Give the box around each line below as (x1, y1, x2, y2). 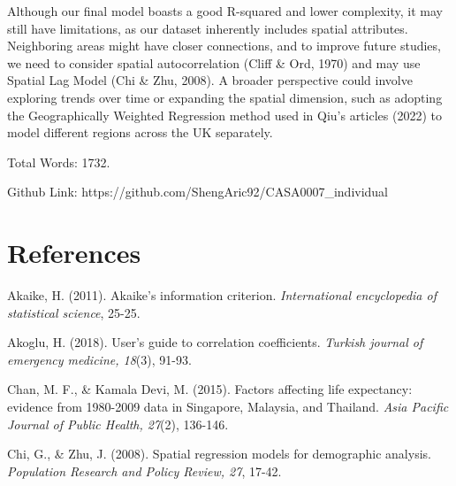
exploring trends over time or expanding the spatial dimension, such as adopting (7, 88, 443, 106)
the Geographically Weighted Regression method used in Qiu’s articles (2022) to (7, 105, 442, 124)
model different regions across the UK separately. (7, 123, 273, 142)
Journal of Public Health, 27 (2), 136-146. (7, 414, 229, 433)
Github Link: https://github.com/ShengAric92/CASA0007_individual (7, 182, 389, 201)
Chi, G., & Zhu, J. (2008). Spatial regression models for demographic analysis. (7, 444, 431, 463)
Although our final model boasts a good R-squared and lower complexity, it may (7, 2, 443, 19)
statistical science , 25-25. (7, 303, 141, 321)
